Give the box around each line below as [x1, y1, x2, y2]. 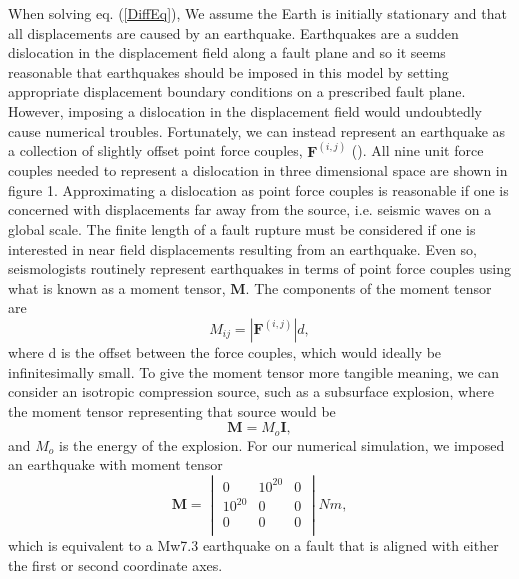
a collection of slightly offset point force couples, [8, 140, 303, 161]
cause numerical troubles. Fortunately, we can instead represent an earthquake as [8, 120, 506, 141]
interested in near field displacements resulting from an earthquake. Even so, [8, 238, 477, 259]
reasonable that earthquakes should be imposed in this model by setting [8, 61, 449, 82]
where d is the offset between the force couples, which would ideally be [8, 341, 442, 362]
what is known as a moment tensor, [8, 277, 226, 298]
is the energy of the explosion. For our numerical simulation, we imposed [59, 434, 505, 455]
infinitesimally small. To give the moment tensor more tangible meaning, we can [8, 361, 500, 382]
